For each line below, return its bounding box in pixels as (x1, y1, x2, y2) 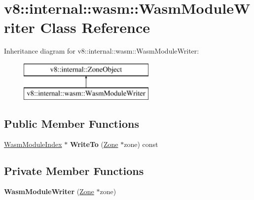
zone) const (124, 139, 158, 149)
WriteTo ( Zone (70, 139, 118, 149)
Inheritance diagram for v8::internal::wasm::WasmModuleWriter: (4, 46, 199, 56)
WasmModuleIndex (4, 139, 62, 149)
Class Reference (40, 17, 150, 37)
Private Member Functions (4, 163, 144, 178)
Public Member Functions (4, 116, 139, 131)
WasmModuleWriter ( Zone (4, 186, 94, 197)
